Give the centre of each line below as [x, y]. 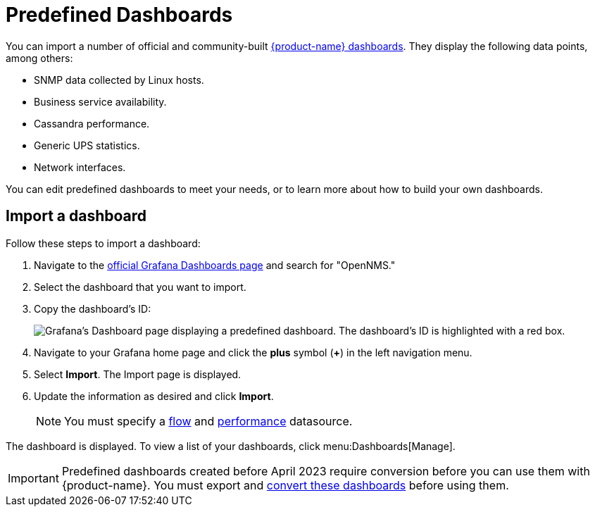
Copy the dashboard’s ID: [93, 308]
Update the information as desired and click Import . [154, 396]
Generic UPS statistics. [87, 145]
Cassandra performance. [92, 123]
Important [33, 478]
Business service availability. [100, 101]
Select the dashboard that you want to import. [140, 287]
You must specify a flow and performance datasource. [208, 421]
